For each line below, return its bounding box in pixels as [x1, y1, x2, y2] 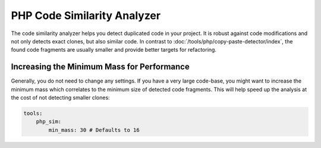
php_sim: [36, 118, 62, 125]
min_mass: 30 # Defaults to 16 [48, 127, 140, 133]
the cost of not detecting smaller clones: [11, 94, 110, 101]
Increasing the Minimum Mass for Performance [11, 62, 190, 72]
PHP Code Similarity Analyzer [11, 9, 160, 22]
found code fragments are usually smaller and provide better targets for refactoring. [11, 46, 217, 53]
